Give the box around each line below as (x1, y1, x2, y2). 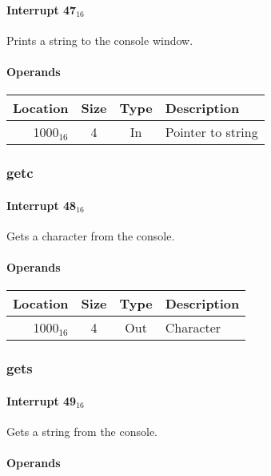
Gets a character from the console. (6, 227, 175, 244)
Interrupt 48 (6, 196, 77, 213)
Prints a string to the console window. (6, 31, 193, 48)
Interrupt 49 (6, 392, 77, 409)
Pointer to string (165, 123, 258, 142)
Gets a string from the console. (6, 422, 157, 439)
